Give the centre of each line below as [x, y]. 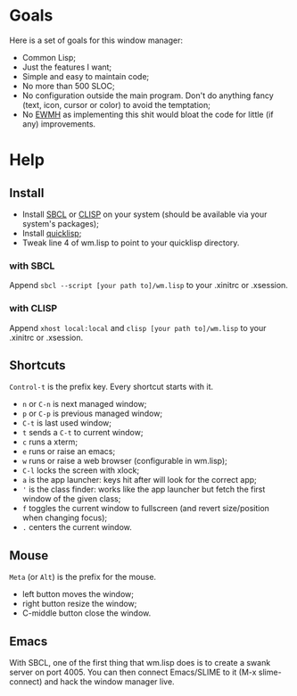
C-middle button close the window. [87, 613]
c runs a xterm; [50, 442]
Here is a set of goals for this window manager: [96, 40]
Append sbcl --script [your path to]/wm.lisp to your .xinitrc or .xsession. [148, 286]
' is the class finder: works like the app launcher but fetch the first [144, 489]
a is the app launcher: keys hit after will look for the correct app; [139, 480]
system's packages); [61, 223]
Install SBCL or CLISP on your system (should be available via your [144, 214]
